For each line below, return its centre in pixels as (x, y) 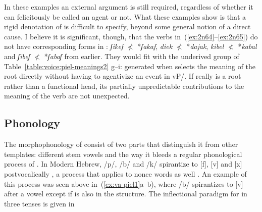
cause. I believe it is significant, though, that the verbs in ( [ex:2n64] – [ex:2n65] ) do (131, 36)
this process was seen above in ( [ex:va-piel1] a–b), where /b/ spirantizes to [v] (124, 183)
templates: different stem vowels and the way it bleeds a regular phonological (123, 154)
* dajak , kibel (205, 46)
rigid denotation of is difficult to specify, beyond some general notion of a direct (127, 26)
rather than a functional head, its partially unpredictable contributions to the (124, 86)
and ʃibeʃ (17, 56)
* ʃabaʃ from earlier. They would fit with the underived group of (142, 56)
